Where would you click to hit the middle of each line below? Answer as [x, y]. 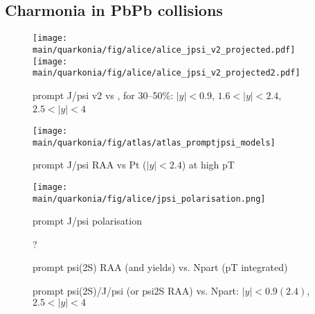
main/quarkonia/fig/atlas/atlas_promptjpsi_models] [154, 142]
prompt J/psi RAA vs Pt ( [90, 165]
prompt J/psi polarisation [87, 221]
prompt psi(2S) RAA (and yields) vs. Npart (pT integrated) [160, 267]
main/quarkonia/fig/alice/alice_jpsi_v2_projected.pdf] [164, 50]
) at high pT [208, 165]
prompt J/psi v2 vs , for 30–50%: [103, 95]
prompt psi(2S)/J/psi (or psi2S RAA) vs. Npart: [136, 291]
